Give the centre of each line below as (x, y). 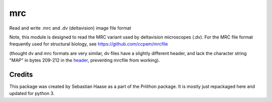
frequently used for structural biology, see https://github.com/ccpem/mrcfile (89, 44)
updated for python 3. (32, 93)
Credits (21, 74)
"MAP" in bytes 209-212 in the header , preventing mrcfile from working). (85, 60)
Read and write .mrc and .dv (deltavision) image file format (70, 28)
